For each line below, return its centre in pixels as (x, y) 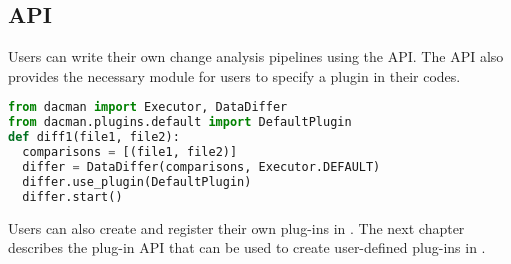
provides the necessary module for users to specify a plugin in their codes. (234, 75)
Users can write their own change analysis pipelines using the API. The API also (256, 56)
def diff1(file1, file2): (94, 137)
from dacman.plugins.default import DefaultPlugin (180, 122)
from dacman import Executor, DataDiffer (148, 107)
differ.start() (72, 196)
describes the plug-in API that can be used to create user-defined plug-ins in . (247, 247)
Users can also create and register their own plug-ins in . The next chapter (236, 227)
